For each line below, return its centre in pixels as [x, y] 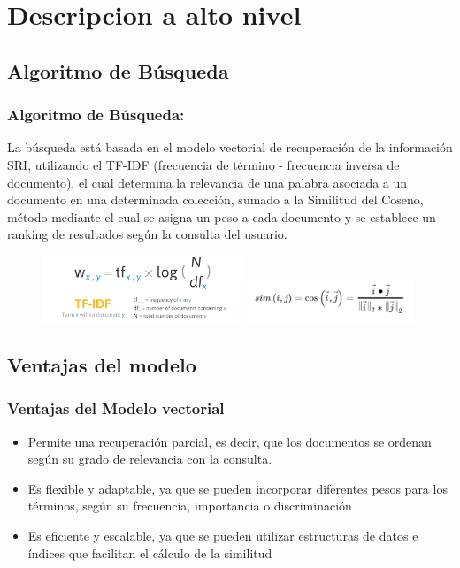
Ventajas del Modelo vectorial [116, 408]
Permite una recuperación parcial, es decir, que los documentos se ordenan [230, 441]
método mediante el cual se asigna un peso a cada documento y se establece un [222, 216]
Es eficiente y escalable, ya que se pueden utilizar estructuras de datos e [223, 535]
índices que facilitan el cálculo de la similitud [150, 553]
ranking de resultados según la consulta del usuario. [147, 234]
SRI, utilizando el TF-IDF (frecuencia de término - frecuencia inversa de [203, 164]
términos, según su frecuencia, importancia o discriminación [190, 506]
